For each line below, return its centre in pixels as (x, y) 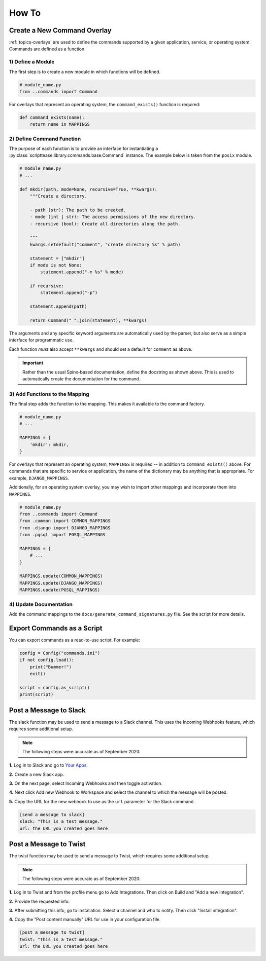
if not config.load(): (47, 660)
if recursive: (47, 286)
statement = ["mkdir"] (57, 258)
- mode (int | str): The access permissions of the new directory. (113, 217)
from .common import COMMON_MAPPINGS (65, 521)
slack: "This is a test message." (61, 822)
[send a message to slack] (52, 814)
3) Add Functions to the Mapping (49, 394)
